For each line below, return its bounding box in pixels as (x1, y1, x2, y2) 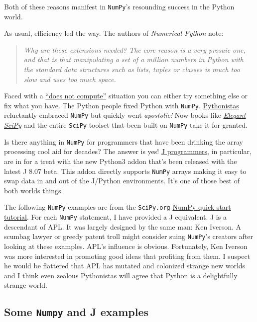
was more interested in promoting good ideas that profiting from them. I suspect (4, 250, 251, 261)
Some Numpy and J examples (4, 304, 149, 320)
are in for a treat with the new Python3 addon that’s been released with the (4, 156, 237, 166)
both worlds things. (4, 185, 63, 195)
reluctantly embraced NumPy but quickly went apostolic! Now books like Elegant (4, 110, 246, 120)
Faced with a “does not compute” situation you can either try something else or (4, 90, 248, 101)
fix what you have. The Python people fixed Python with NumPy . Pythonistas (4, 100, 239, 110)
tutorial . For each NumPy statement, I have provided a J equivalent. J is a (4, 212, 227, 222)
